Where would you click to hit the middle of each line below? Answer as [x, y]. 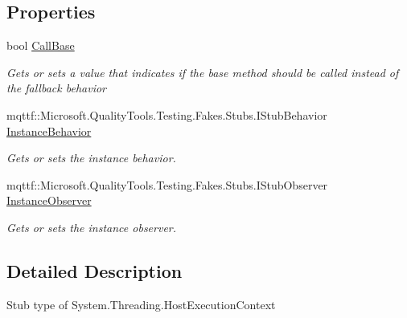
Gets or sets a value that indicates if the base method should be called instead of [203, 72]
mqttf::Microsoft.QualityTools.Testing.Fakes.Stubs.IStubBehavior [167, 114]
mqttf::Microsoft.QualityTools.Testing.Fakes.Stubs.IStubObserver [167, 184]
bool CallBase [41, 45]
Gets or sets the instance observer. [92, 227]
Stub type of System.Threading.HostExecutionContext [141, 304]
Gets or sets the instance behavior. [91, 158]
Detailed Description [95, 270]
